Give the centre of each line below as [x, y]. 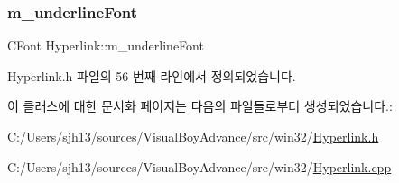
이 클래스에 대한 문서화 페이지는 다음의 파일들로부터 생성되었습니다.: [200, 106]
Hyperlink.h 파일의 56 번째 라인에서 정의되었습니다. [152, 75]
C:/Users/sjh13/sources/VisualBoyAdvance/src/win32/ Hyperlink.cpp [199, 166]
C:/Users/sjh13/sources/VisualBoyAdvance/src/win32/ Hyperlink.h [193, 136]
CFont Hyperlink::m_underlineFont [106, 46]
